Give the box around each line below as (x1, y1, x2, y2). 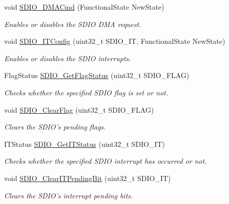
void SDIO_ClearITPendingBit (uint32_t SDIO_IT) (4, 172, 171, 183)
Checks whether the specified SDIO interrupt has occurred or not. (4, 156, 207, 166)
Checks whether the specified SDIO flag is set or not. (4, 87, 168, 97)
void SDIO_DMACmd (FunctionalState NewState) (4, 2, 165, 12)
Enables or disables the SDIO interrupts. (4, 53, 131, 63)
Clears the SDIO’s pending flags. (4, 121, 106, 132)
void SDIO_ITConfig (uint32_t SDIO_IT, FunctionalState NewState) (4, 36, 225, 46)
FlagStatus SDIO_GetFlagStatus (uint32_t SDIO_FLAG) (4, 70, 189, 81)
